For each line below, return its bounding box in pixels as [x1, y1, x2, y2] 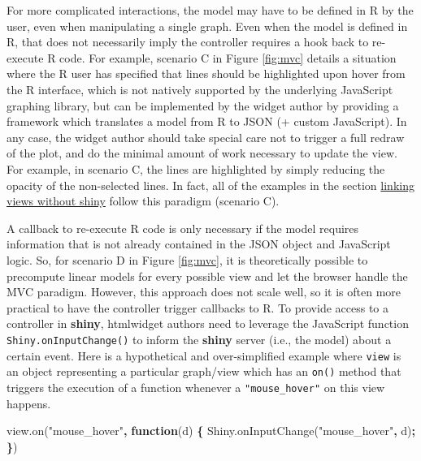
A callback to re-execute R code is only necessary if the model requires [7, 219, 359, 236]
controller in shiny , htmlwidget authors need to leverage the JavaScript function [7, 315, 409, 332]
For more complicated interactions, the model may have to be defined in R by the [7, 2, 414, 18]
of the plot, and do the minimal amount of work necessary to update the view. [7, 144, 397, 162]
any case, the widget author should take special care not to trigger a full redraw [7, 128, 405, 145]
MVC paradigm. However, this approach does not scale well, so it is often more [7, 283, 401, 300]
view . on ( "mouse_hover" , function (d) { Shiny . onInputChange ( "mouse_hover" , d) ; [7, 422, 415, 439]
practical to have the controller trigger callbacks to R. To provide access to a [7, 299, 388, 316]
